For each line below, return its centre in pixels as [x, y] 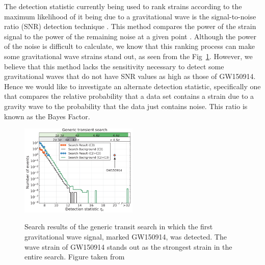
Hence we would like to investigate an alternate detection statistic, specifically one [132, 86]
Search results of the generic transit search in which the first [119, 227]
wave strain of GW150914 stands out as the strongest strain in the [128, 246]
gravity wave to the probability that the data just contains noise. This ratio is [126, 106]
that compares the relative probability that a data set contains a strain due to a [129, 96]
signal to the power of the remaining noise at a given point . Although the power [130, 36]
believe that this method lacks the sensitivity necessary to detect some [114, 66]
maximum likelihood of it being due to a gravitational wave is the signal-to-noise [130, 16]
